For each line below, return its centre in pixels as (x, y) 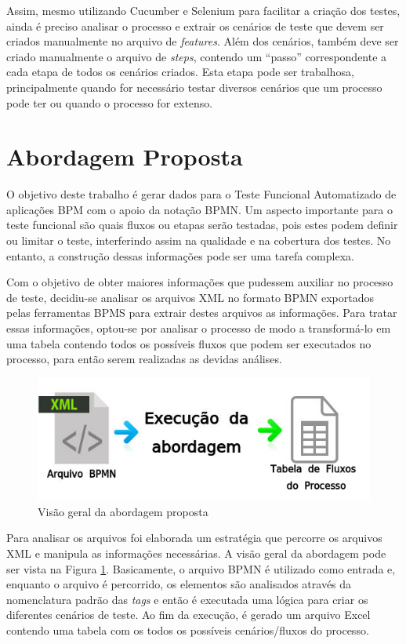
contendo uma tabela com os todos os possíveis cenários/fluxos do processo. (188, 629)
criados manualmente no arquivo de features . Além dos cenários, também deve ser (203, 41)
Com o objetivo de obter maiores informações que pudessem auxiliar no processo (200, 282)
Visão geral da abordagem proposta (123, 511)
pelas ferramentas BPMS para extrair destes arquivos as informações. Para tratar (202, 313)
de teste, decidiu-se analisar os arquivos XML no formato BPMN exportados (190, 297)
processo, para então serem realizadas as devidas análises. (144, 359)
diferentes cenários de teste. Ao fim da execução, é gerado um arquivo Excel (188, 615)
